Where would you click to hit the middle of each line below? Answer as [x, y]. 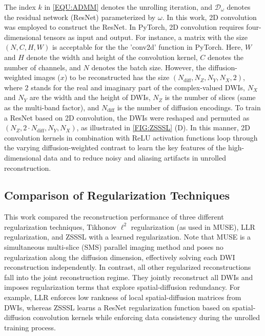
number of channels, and [43, 67]
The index [20, 7]
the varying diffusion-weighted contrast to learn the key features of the [115, 147]
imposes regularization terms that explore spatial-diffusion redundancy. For [122, 287]
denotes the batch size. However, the [149, 67]
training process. [30, 327]
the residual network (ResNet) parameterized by [80, 17]
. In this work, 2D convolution [209, 17]
